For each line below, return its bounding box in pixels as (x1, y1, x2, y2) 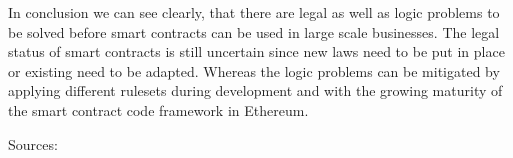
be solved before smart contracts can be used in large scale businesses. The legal (8, 21, 500, 42)
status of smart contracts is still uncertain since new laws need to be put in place (8, 41, 505, 62)
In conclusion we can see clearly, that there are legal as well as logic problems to (8, 2, 500, 22)
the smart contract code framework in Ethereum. (8, 99, 309, 120)
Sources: (8, 133, 58, 154)
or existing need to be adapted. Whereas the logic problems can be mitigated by (8, 60, 500, 81)
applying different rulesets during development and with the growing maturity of (8, 80, 503, 101)
